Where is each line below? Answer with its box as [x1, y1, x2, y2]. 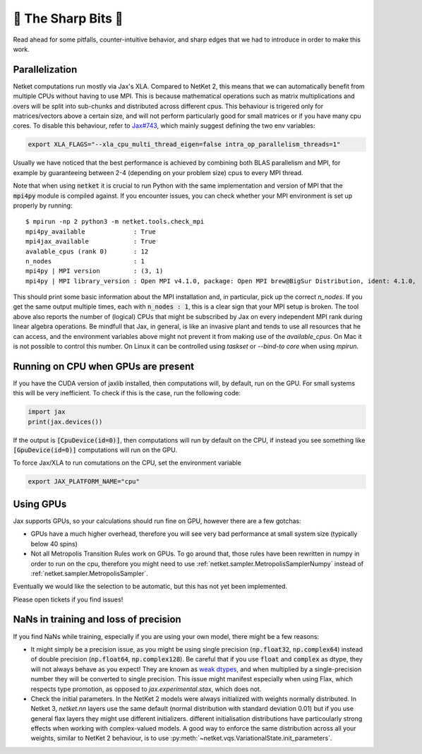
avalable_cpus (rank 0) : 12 [25, 247, 149, 256]
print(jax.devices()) [28, 417, 103, 426]
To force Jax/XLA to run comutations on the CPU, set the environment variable [13, 459, 241, 467]
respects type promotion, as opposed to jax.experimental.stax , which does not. [30, 685, 262, 693]
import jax [28, 408, 66, 416]
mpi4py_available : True [25, 227, 157, 236]
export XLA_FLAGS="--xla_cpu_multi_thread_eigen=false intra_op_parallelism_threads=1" [28, 140, 341, 148]
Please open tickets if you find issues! [13, 595, 123, 604]
